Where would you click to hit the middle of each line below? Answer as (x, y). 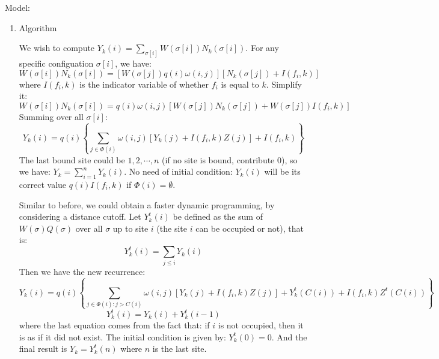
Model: (18, 7)
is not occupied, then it (261, 325)
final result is (43, 348)
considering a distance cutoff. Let (80, 216)
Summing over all (51, 116)
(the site (172, 228)
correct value (43, 184)
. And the (289, 336)
